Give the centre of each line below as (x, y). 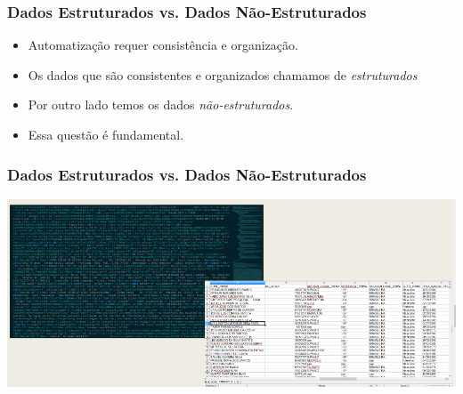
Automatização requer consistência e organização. (163, 45)
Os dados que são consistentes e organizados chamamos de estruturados (223, 74)
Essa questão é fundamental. (106, 134)
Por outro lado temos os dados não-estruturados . (161, 105)
